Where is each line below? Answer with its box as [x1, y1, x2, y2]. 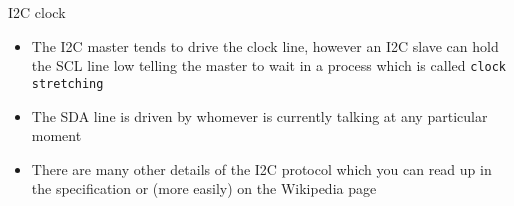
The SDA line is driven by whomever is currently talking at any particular [31, 105, 488, 126]
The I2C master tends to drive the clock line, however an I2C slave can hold [31, 35, 499, 56]
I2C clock [8, 2, 66, 22]
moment [31, 125, 82, 146]
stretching [31, 76, 104, 91]
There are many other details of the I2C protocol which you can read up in [31, 158, 492, 179]
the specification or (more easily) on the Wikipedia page [31, 178, 377, 199]
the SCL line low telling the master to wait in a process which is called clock [31, 55, 507, 76]
